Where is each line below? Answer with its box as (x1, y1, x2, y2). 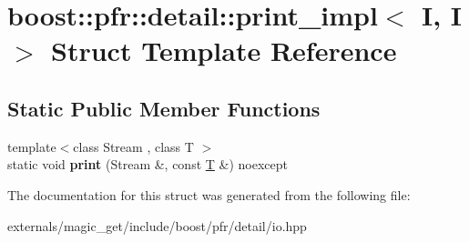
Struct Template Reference (51, 32, 397, 69)
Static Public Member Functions (7, 94, 321, 122)
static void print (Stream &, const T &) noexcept (7, 155, 288, 174)
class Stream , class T (73, 136, 194, 156)
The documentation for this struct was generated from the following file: (7, 185, 411, 204)
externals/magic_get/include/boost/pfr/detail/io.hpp (7, 216, 307, 235)
